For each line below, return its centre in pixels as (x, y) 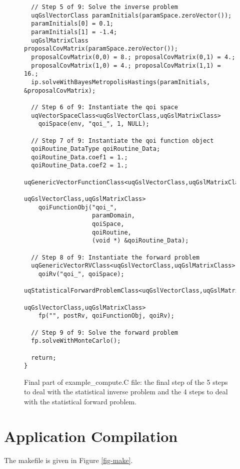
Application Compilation (91, 436)
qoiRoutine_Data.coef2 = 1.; (79, 166)
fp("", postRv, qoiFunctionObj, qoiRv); (106, 316)
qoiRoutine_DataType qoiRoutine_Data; (96, 149)
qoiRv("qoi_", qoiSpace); (81, 274)
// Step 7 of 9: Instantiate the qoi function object (122, 141)
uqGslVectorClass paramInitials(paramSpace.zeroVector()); (131, 15)
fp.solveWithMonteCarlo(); (76, 341)
